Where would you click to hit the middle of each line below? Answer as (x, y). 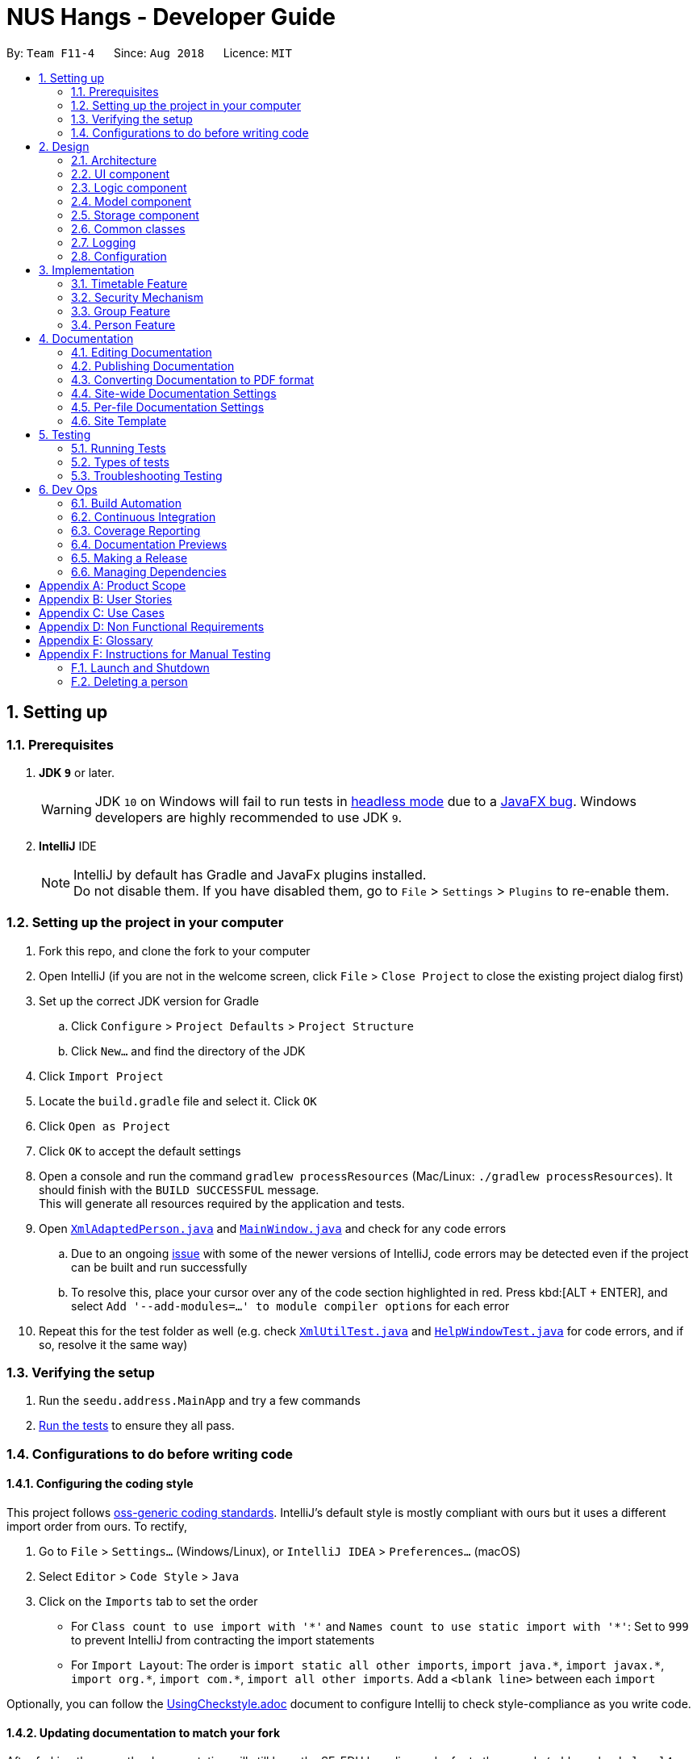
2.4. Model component (131, 201)
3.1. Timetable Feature (129, 283)
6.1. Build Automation (126, 503)
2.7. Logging (104, 242)
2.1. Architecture (114, 160)
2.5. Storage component (135, 215)
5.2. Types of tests (120, 462)
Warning (67, 809)
